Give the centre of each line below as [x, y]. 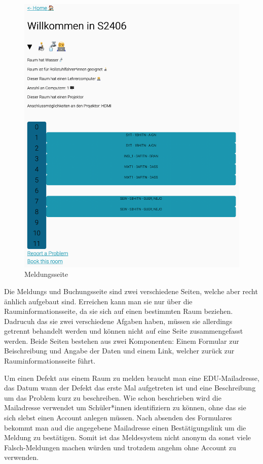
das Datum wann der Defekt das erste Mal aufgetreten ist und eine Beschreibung [130, 388]
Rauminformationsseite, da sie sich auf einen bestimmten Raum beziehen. [119, 311]
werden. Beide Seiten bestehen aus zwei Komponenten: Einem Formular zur [122, 341]
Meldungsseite [46, 274]
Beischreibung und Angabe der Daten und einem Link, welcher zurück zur [119, 351]
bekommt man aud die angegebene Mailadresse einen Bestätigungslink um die [125, 427]
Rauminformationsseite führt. [50, 361]
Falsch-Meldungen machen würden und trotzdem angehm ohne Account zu [120, 447]
